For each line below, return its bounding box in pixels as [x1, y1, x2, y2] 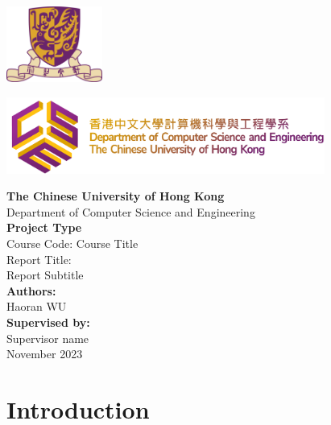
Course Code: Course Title [6, 234, 139, 251]
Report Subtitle [6, 266, 84, 283]
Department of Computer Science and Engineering [6, 203, 255, 220]
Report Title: [6, 250, 72, 267]
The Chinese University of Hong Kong [6, 188, 225, 204]
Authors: [6, 282, 56, 299]
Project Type [6, 219, 82, 236]
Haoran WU [6, 298, 67, 315]
